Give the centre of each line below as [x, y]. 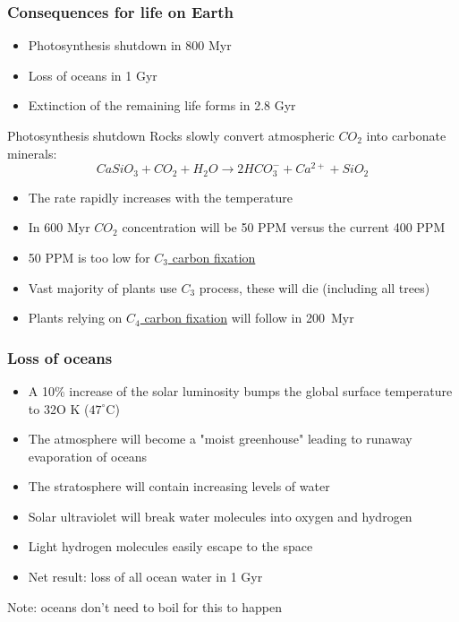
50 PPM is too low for [89, 257]
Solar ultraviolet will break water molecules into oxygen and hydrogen [220, 516]
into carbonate [406, 135]
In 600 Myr [59, 227]
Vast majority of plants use [102, 287]
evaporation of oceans [88, 456]
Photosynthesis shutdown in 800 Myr [130, 45]
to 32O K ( [59, 408]
